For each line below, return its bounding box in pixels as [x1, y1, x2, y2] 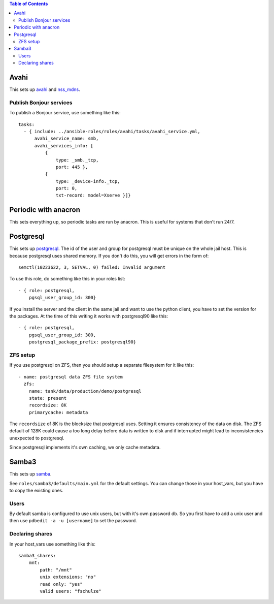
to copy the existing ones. [9, 487, 63, 493]
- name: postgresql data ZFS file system [18, 374, 123, 379]
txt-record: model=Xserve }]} [56, 193, 131, 198]
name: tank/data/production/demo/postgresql [28, 388, 142, 394]
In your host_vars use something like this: [9, 541, 96, 547]
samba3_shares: [18, 553, 56, 558]
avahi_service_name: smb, [34, 136, 99, 142]
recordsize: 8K [28, 402, 67, 408]
